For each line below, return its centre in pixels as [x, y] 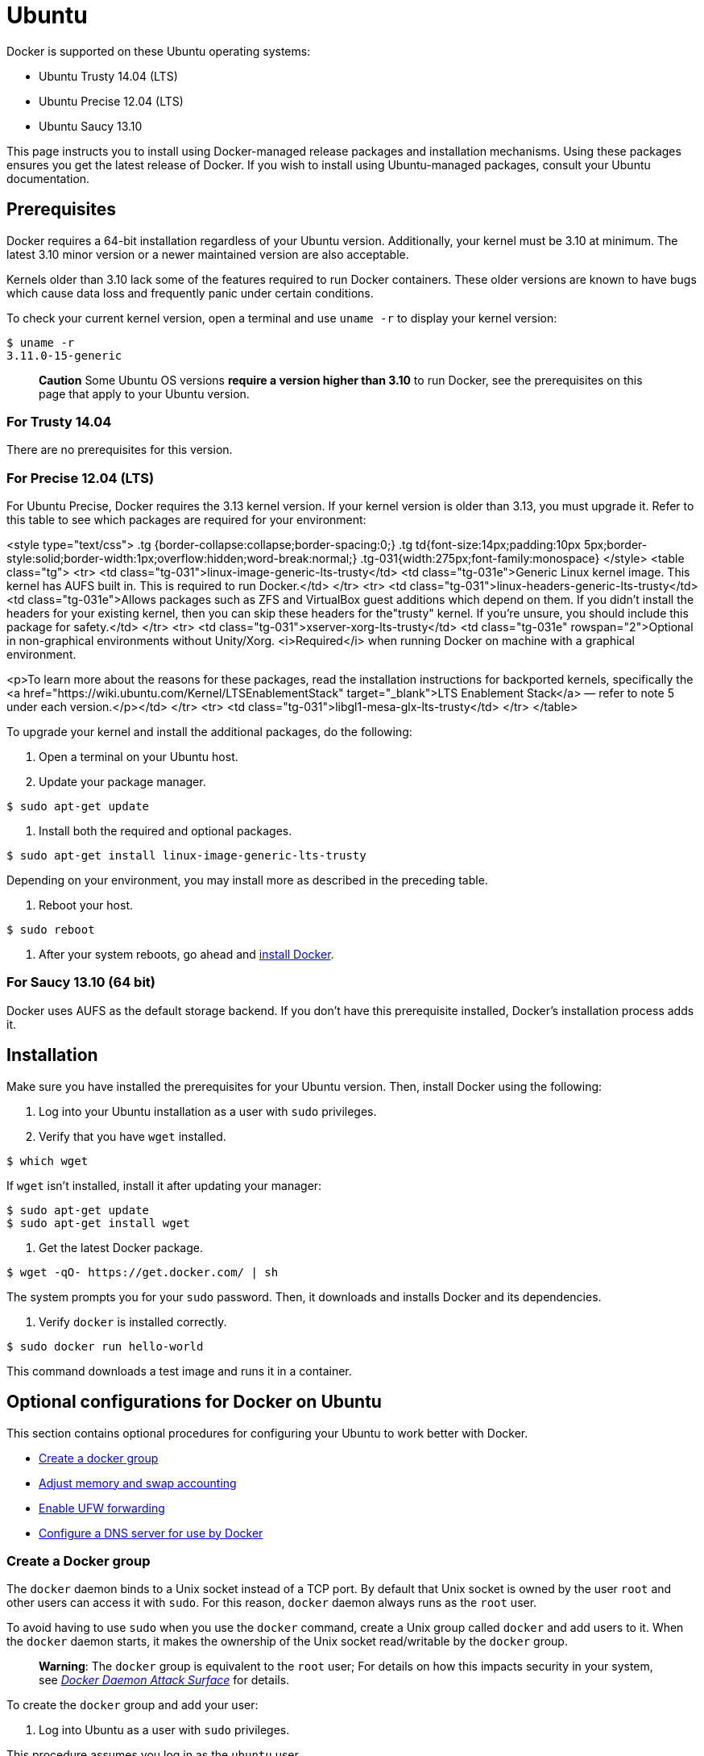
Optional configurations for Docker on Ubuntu [194, 1402]
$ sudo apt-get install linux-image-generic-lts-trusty [186, 856]
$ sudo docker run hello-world [105, 1346]
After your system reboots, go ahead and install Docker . [186, 955]
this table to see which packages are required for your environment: [186, 520]
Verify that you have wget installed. [133, 1136]
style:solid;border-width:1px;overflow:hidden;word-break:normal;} [182, 559]
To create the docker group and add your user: [133, 1705]
